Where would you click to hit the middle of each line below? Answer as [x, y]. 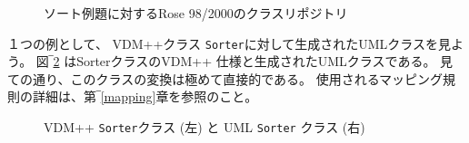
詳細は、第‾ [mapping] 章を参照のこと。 [145, 96]
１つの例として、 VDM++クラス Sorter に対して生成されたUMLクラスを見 [230, 43]
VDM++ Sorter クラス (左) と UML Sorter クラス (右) [205, 127]
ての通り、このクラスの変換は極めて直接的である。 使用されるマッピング [225, 78]
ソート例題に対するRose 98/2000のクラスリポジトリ [196, 13]
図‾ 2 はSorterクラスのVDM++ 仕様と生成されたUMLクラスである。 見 [244, 61]
